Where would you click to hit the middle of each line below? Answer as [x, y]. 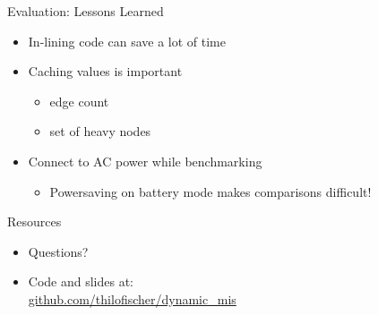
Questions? [58, 251]
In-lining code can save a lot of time [127, 41]
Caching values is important [105, 71]
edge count [79, 101]
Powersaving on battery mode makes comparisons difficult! [210, 191]
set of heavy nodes [100, 131]
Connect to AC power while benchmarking [145, 161]
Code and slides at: [81, 281]
